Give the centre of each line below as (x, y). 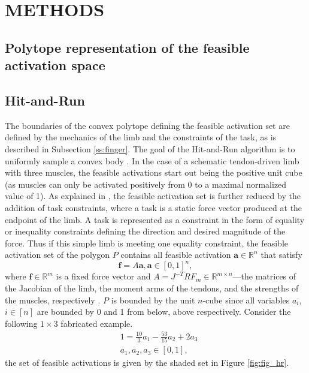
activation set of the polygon (57, 255)
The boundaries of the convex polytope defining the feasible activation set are (147, 125)
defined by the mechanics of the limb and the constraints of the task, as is (141, 137)
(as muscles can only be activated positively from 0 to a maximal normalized (146, 184)
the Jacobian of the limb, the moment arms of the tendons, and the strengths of (152, 288)
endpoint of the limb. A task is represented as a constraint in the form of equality (155, 219)
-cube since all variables (246, 300)
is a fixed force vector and (103, 276)
